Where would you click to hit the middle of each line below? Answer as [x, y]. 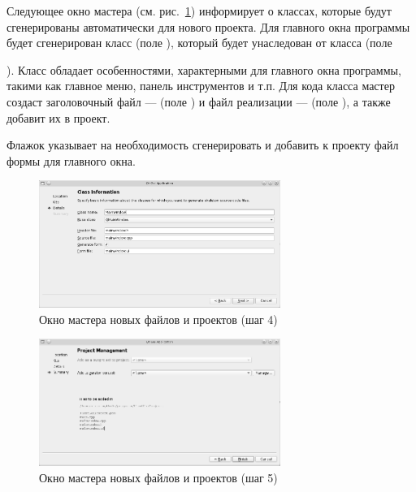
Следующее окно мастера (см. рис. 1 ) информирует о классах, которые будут [199, 11]
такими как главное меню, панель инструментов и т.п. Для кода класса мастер [201, 86]
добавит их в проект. [58, 117]
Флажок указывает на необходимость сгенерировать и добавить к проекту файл [203, 145]
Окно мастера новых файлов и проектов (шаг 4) [158, 319]
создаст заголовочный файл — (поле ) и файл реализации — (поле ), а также [199, 101]
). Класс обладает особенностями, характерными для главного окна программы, [204, 69]
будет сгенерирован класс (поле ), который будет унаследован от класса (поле [199, 43]
